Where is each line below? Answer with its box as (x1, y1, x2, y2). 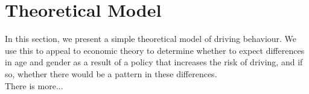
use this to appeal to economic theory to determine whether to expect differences (5, 44, 305, 56)
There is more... (5, 79, 63, 92)
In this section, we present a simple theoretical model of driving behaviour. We (5, 32, 297, 45)
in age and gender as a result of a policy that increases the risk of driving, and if (5, 56, 303, 68)
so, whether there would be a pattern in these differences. (5, 67, 217, 80)
